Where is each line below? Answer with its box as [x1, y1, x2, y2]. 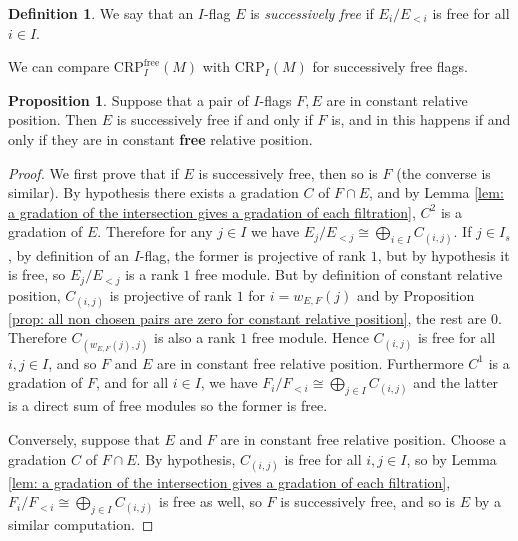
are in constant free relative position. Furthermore [157, 352, 464, 373]
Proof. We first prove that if [8, 162, 179, 183]
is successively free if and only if [116, 109, 313, 130]
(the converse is [396, 162, 491, 183]
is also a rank [154, 327, 236, 348]
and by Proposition [356, 284, 475, 305]
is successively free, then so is [198, 162, 378, 183]
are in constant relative [326, 89, 468, 110]
